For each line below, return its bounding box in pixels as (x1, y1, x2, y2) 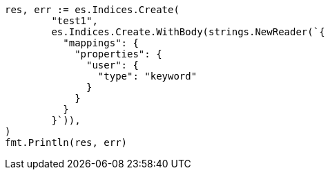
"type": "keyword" (97, 71, 197, 82)
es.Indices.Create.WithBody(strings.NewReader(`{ (51, 26, 325, 37)
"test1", (51, 15, 98, 26)
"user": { (86, 59, 139, 71)
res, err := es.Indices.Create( (5, 4, 179, 15)
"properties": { (75, 48, 162, 59)
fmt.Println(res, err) (5, 137, 128, 148)
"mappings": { (63, 37, 139, 48)
